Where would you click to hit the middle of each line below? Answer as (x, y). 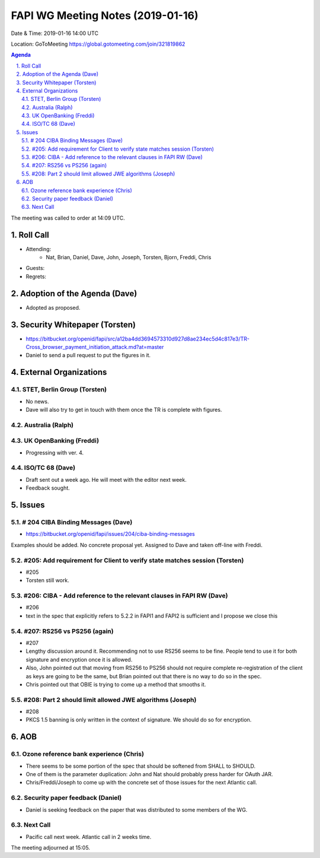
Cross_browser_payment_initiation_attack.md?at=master (95, 347)
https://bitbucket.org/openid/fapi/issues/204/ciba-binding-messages (110, 534)
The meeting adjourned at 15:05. (50, 848)
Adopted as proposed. (53, 307)
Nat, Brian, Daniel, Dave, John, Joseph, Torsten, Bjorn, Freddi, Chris (129, 258)
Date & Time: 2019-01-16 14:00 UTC (55, 33)
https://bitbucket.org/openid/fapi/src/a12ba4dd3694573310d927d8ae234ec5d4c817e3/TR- (138, 339)
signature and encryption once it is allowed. (79, 659)
